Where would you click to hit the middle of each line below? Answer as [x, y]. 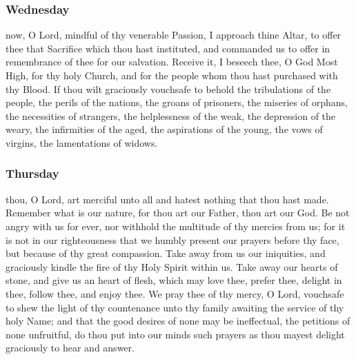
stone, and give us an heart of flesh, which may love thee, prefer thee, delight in [174, 280]
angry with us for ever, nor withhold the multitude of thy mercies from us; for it [176, 226]
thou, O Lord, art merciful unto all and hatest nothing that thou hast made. [167, 199]
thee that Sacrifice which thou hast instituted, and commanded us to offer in [168, 48]
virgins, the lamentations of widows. [82, 142]
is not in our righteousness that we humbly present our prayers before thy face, [172, 239]
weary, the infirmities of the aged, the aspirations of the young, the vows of [164, 129]
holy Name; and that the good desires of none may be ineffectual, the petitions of [178, 321]
